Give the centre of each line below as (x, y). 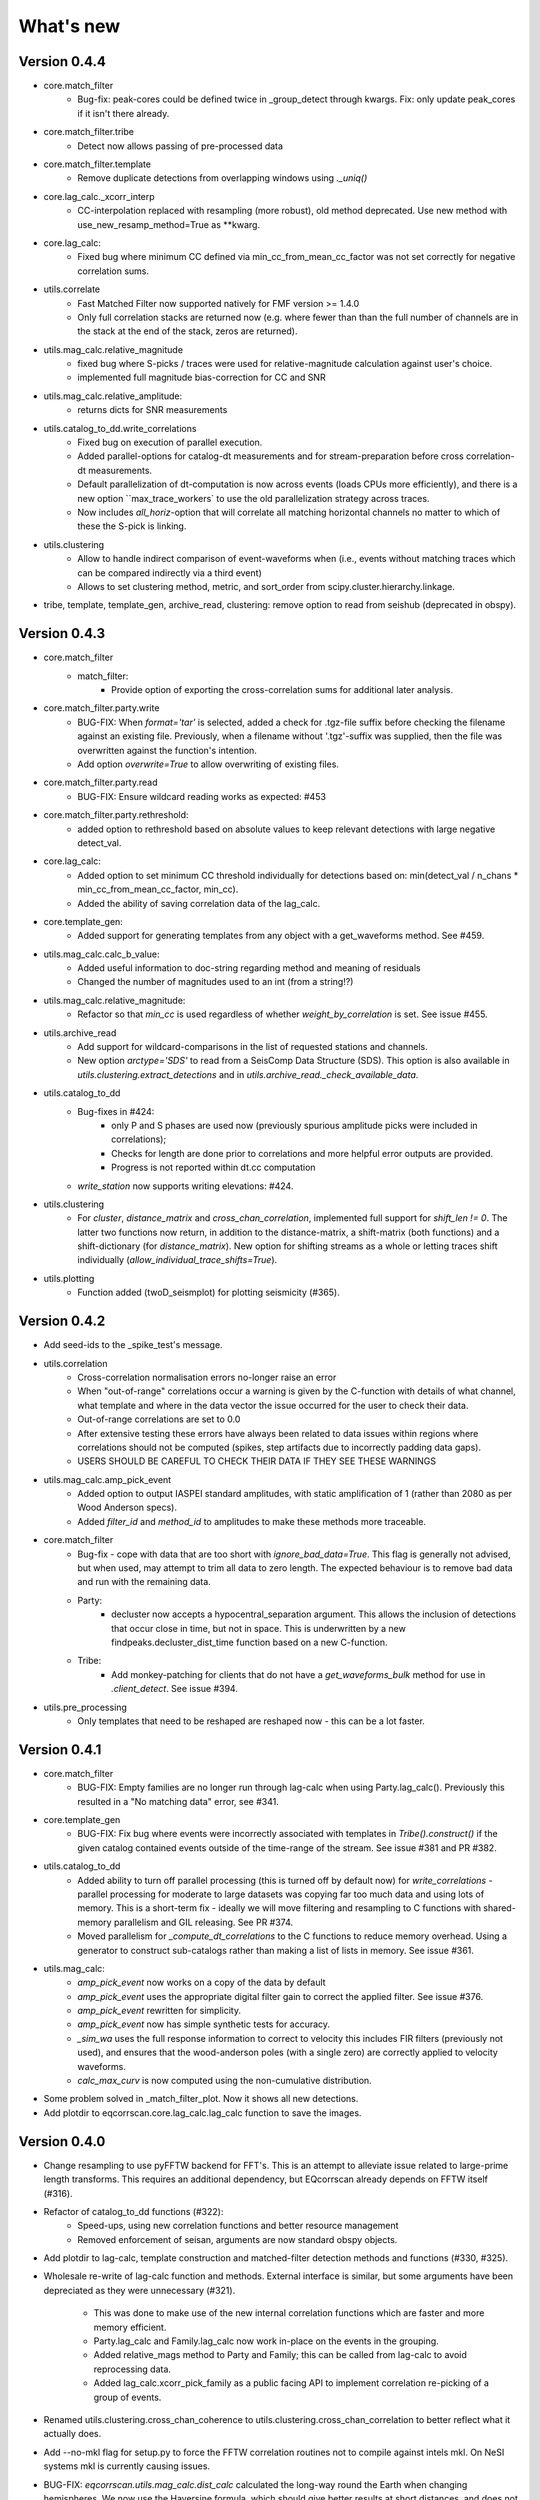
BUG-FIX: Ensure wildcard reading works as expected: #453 (202, 796)
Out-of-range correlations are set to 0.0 (159, 1419)
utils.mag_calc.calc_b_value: (101, 954)
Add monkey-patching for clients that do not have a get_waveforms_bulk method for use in (298, 1674)
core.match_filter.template (97, 164)
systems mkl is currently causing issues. (126, 2466)
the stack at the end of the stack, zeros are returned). (187, 331)
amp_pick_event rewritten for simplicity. (159, 2011)
